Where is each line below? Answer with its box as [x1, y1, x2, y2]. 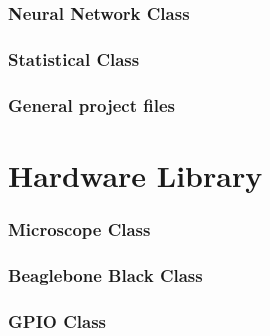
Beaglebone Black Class [8, 262, 203, 287]
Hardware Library [8, 154, 263, 195]
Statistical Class [8, 46, 140, 71]
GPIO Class [8, 308, 106, 333]
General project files [8, 92, 176, 117]
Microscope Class [8, 216, 151, 241]
